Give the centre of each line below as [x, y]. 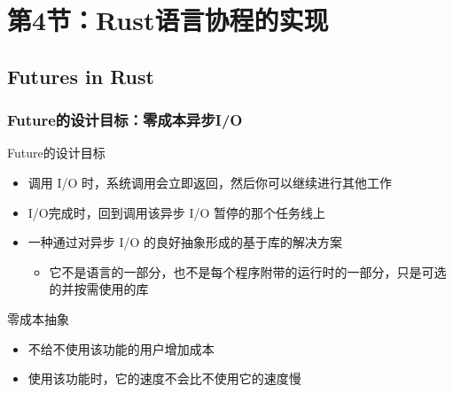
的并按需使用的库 [99, 289]
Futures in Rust [81, 76]
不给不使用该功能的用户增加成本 [121, 348]
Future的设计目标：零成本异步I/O [125, 120]
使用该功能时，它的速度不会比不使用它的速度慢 [164, 378]
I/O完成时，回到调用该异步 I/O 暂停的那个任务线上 [177, 212]
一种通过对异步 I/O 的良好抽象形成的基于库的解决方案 [185, 242]
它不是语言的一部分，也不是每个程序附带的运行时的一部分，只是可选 [248, 271]
